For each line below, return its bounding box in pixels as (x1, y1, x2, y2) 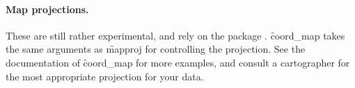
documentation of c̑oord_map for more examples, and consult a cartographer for (6, 55, 350, 69)
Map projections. (6, 1, 89, 16)
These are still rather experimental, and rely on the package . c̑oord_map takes (6, 28, 345, 42)
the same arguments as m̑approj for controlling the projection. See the (6, 42, 306, 56)
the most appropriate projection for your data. (6, 69, 204, 83)
